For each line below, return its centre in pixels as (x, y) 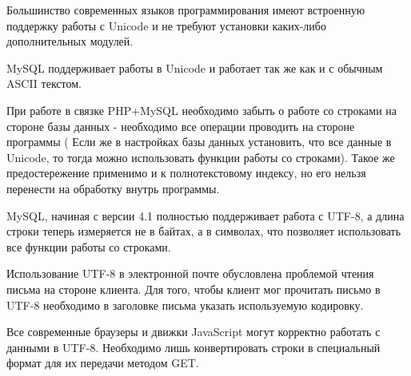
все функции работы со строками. (89, 246)
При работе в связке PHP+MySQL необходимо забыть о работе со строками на (202, 110)
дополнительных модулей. (70, 41)
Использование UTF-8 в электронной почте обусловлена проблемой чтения (190, 273)
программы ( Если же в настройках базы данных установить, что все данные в (199, 142)
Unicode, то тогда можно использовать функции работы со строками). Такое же (201, 157)
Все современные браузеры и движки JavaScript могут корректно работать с (194, 332)
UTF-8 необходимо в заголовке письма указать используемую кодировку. (185, 305)
